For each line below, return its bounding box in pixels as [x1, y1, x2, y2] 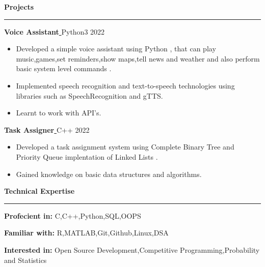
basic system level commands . [16, 63, 112, 74]
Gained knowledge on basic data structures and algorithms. [16, 168, 202, 179]
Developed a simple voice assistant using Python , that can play [16, 43, 216, 54]
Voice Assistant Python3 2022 [4, 26, 105, 37]
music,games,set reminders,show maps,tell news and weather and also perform [16, 53, 260, 64]
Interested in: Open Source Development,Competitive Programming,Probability [4, 244, 260, 255]
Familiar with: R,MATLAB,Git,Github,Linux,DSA [4, 227, 169, 238]
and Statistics [4, 254, 47, 265]
